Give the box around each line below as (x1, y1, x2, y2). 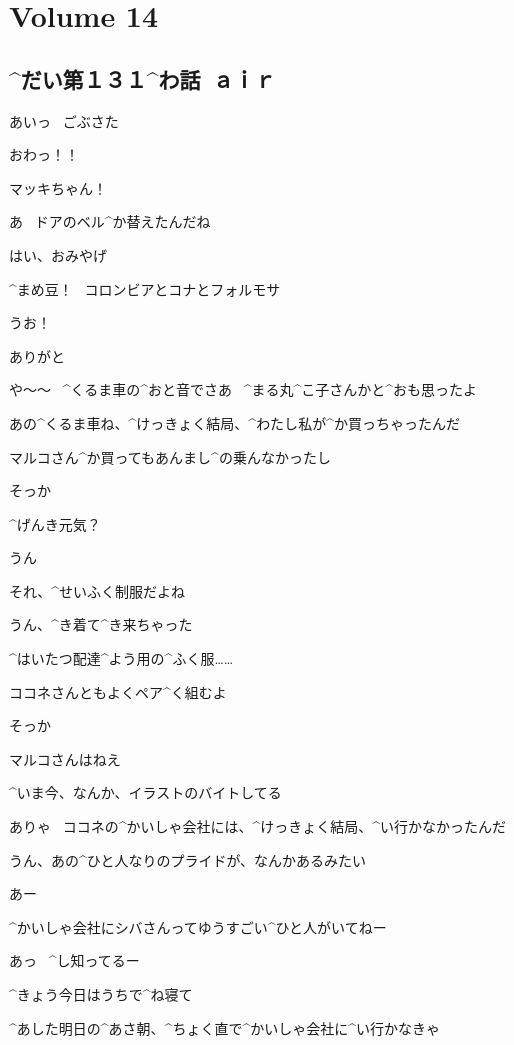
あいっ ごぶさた (9, 110, 119, 131)
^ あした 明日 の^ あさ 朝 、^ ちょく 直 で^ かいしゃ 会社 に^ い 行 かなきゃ (9, 1017, 440, 1038)
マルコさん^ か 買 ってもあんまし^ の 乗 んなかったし (9, 446, 331, 467)
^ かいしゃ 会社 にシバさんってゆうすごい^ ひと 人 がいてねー (9, 916, 387, 937)
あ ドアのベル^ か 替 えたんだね (9, 211, 211, 232)
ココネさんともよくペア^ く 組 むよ (9, 681, 227, 702)
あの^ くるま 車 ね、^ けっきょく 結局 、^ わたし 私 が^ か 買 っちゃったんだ (9, 412, 460, 433)
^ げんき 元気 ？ (9, 513, 101, 534)
